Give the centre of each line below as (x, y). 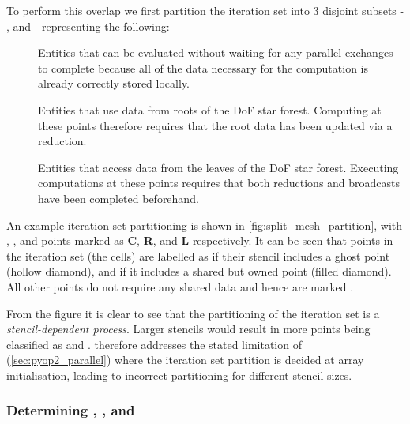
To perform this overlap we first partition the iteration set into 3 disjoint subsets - (205, 10)
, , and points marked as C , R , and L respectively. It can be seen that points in (200, 240)
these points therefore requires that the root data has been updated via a (215, 125)
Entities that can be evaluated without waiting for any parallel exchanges (216, 53)
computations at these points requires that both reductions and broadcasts (219, 183)
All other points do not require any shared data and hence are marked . (180, 286)
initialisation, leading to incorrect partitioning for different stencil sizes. (179, 375)
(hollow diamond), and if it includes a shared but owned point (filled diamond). (199, 271)
